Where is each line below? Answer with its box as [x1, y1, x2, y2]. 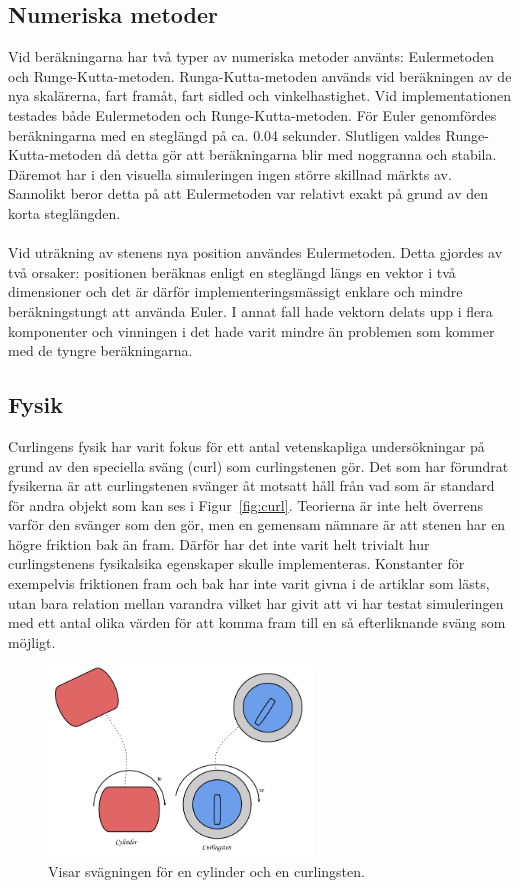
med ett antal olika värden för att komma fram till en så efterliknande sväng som [8, 612, 506, 633]
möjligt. [8, 631, 56, 652]
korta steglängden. [8, 202, 121, 223]
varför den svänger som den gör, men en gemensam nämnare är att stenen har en [8, 514, 506, 535]
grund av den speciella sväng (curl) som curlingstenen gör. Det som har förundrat [8, 455, 509, 476]
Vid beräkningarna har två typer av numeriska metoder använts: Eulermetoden [8, 46, 494, 67]
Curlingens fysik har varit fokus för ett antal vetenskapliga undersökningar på [8, 435, 485, 456]
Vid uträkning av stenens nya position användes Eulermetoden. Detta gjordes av [8, 242, 503, 263]
